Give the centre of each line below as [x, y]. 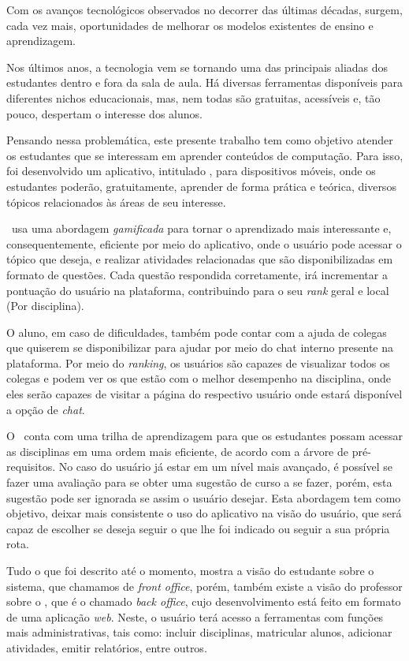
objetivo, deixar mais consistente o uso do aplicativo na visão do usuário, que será [204, 513]
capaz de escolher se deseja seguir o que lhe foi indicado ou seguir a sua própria [198, 528]
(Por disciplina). [45, 306]
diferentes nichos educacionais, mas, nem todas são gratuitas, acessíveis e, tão [193, 97]
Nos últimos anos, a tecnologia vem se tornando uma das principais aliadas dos [197, 67]
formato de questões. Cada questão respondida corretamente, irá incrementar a [197, 274]
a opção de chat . [46, 409]
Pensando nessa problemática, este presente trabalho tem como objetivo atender [200, 140]
